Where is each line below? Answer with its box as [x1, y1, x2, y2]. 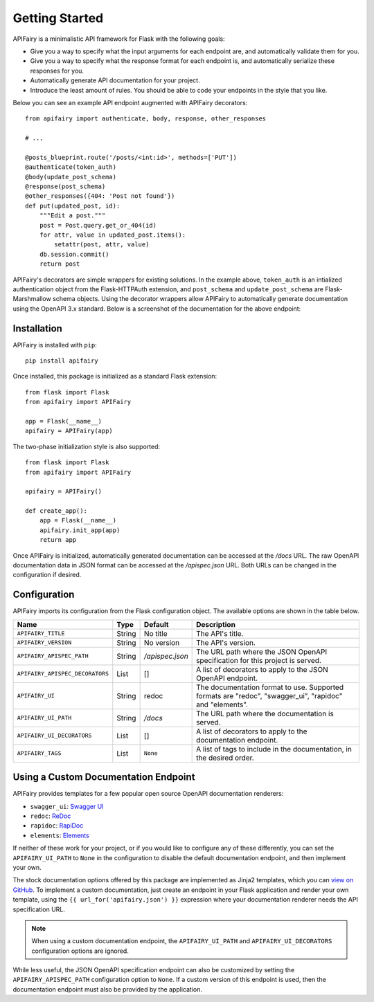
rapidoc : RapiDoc [30, 821, 84, 830]
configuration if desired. [12, 571, 82, 579]
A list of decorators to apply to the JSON [196, 664, 328, 674]
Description [196, 619, 235, 629]
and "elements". [196, 700, 249, 709]
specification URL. [12, 905, 66, 913]
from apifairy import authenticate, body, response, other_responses [25, 115, 267, 122]
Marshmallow [12, 295, 51, 303]
